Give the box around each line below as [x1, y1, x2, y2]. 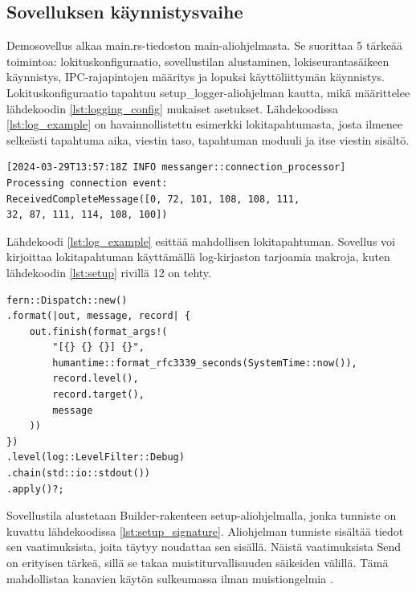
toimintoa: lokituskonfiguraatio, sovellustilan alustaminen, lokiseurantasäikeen [6, 52, 389, 69]
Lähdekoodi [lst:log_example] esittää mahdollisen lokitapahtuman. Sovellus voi [6, 232, 395, 249]
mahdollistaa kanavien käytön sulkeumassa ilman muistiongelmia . [6, 570, 333, 586]
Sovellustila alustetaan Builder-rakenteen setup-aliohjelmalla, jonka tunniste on [6, 507, 397, 524]
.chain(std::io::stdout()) [6, 467, 150, 480]
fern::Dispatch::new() [6, 294, 128, 306]
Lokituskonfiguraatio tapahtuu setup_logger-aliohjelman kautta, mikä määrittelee [6, 84, 410, 100]
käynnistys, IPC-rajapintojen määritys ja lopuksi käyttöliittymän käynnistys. [6, 68, 385, 85]
